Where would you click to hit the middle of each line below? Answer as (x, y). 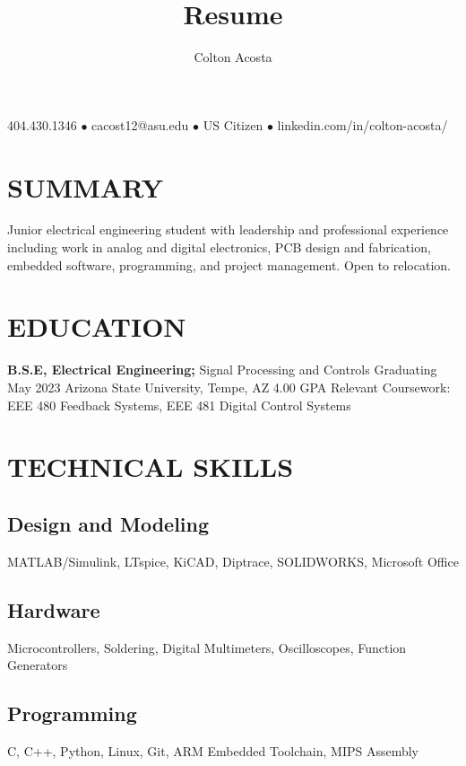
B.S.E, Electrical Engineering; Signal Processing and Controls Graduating (222, 370)
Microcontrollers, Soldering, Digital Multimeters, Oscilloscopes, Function (207, 647)
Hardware (54, 609)
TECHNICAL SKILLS (151, 467)
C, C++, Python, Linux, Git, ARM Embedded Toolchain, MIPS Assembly (213, 750)
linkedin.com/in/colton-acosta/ (362, 124)
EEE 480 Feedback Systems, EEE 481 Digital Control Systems (179, 405)
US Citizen (233, 124)
